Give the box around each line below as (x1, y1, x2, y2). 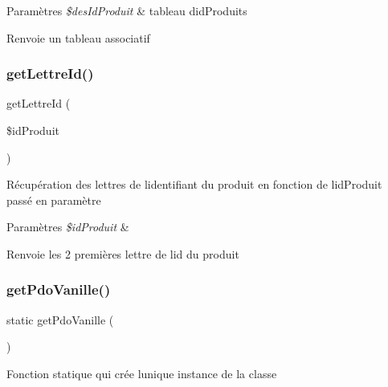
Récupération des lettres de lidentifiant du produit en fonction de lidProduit (6, 176, 382, 193)
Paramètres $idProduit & (6, 218, 129, 235)
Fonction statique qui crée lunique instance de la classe (6, 365, 277, 381)
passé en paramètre (6, 191, 101, 208)
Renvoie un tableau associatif (6, 29, 150, 46)
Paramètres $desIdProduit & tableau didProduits (6, 2, 247, 18)
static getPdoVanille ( (6, 311, 114, 328)
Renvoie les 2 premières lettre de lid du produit (6, 245, 239, 262)
